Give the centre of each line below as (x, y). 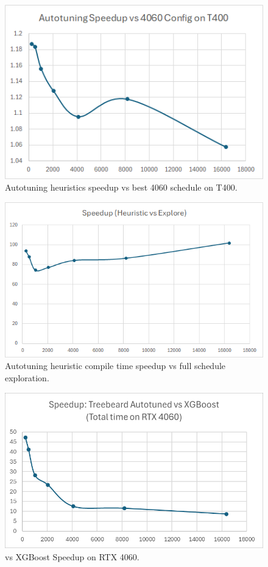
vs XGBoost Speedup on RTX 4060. (72, 557)
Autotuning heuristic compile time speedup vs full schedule (115, 366)
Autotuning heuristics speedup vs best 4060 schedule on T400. (121, 187)
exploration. (27, 378)
